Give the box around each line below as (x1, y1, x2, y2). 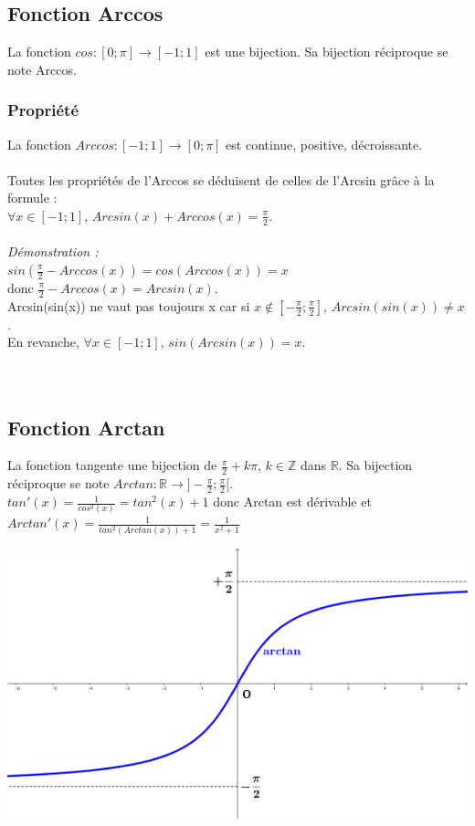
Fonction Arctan (7, 413, 165, 441)
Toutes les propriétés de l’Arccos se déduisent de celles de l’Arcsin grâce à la (7, 170, 435, 189)
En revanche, (7, 332, 79, 351)
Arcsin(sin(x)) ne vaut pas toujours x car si (7, 296, 250, 315)
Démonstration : (7, 242, 99, 261)
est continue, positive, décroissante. (226, 134, 423, 153)
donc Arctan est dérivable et (213, 492, 372, 511)
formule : (7, 188, 58, 207)
